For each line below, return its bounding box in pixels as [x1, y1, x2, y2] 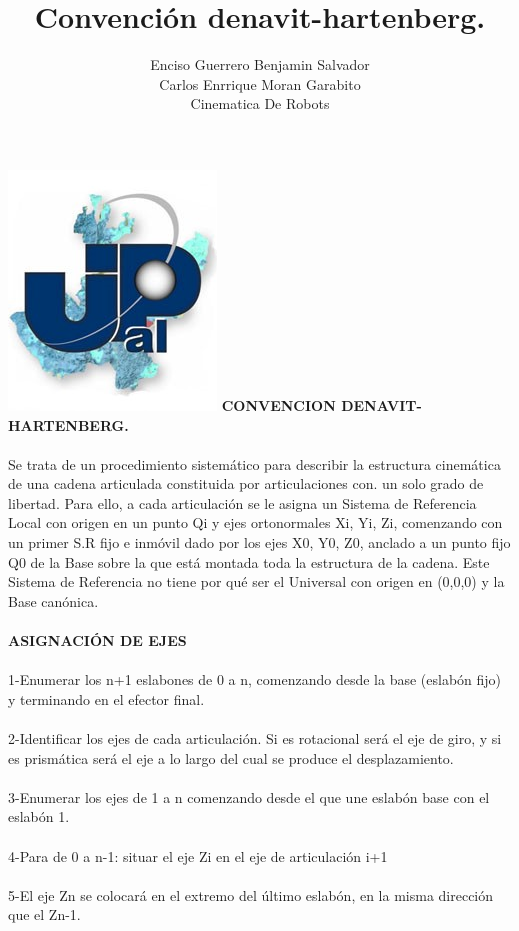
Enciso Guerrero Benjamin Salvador [150, 54, 370, 75]
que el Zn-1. [8, 904, 81, 925]
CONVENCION [221, 394, 336, 415]
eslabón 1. [8, 806, 70, 827]
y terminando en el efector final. [8, 688, 205, 709]
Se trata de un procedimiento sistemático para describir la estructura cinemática [8, 453, 501, 474]
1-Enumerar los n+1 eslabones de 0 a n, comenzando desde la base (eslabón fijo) [8, 669, 502, 690]
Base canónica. [8, 590, 99, 611]
